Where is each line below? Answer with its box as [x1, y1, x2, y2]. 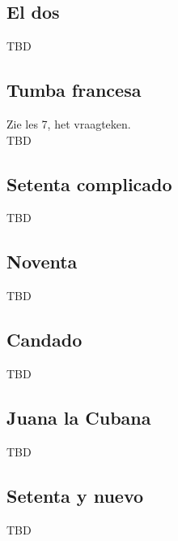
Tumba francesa [6, 77, 142, 103]
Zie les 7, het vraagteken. [6, 116, 131, 132]
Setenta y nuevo [6, 482, 144, 508]
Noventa [6, 249, 78, 274]
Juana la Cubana [6, 404, 151, 430]
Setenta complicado [6, 171, 172, 196]
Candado [6, 327, 83, 352]
